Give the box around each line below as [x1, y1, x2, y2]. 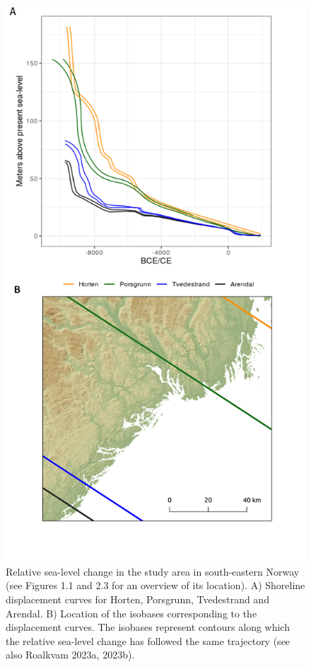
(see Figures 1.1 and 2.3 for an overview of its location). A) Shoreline [6, 578, 305, 593]
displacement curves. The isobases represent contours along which [6, 620, 290, 634]
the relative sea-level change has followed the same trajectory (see [6, 633, 291, 648]
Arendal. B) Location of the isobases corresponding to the [6, 605, 257, 620]
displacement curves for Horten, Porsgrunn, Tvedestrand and [6, 591, 269, 606]
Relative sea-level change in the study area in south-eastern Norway [6, 564, 300, 578]
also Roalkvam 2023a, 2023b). [6, 647, 135, 662]
